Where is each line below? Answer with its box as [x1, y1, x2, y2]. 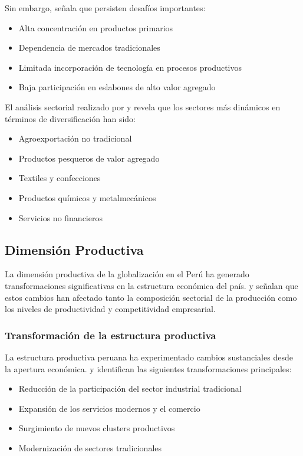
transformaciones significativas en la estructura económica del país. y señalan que [5, 279, 298, 291]
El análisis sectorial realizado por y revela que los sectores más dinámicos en [5, 100, 281, 113]
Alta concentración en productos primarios [18, 21, 173, 34]
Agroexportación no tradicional [18, 132, 132, 145]
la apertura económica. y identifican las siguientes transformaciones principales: [5, 362, 292, 375]
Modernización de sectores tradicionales [18, 441, 162, 454]
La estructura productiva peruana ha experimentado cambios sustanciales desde [5, 350, 293, 363]
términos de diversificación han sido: [5, 112, 136, 124]
